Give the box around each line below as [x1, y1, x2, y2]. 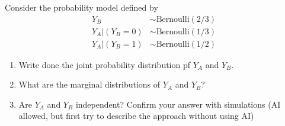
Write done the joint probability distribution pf [18, 58, 191, 70]
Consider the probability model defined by [5, 1, 158, 13]
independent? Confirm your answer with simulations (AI [75, 98, 281, 110]
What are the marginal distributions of [18, 78, 161, 91]
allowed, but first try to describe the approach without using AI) [18, 109, 254, 122]
